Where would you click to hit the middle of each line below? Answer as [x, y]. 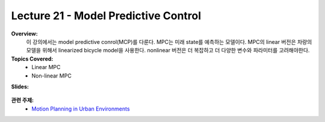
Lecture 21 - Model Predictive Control [106, 16]
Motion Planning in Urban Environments [81, 109]
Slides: [20, 87]
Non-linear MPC [51, 76]
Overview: [25, 34]
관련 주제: [23, 100]
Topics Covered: [32, 59]
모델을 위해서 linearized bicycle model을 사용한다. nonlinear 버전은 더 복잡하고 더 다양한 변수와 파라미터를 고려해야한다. [168, 50]
